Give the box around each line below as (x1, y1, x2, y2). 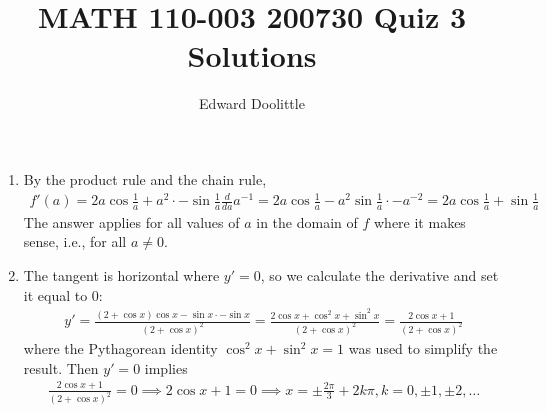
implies (144, 357, 188, 378)
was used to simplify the (348, 338, 498, 359)
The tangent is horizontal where (23, 265, 220, 286)
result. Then (23, 357, 99, 378)
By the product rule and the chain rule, (23, 168, 267, 189)
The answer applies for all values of (23, 211, 240, 232)
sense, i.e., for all (23, 231, 127, 252)
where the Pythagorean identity (23, 338, 218, 359)
